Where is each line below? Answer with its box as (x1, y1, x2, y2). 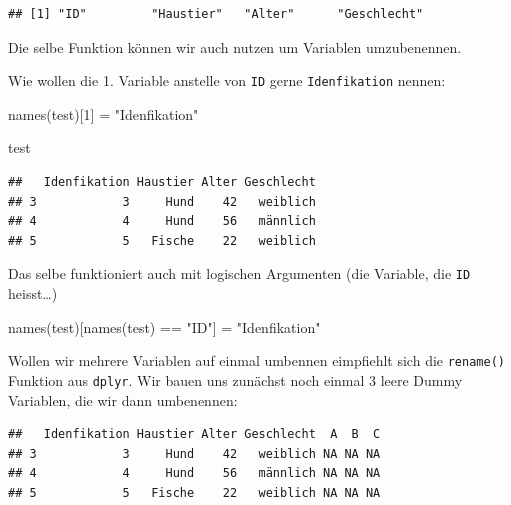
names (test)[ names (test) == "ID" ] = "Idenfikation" (8, 316, 321, 337)
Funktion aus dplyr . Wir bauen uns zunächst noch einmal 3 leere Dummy (8, 369, 463, 390)
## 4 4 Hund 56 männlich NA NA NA (8, 466, 381, 481)
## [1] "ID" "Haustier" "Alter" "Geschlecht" (8, 7, 424, 21)
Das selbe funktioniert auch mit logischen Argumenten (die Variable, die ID (8, 263, 471, 284)
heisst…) (8, 283, 58, 304)
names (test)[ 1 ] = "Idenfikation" (8, 103, 199, 124)
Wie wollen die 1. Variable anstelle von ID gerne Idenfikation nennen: (8, 70, 446, 91)
